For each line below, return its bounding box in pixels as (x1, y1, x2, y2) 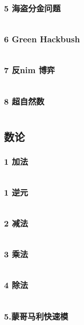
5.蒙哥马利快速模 (4, 310, 69, 322)
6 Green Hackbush (4, 33, 80, 45)
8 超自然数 (4, 95, 45, 107)
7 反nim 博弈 (4, 64, 55, 76)
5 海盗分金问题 (4, 1, 61, 14)
